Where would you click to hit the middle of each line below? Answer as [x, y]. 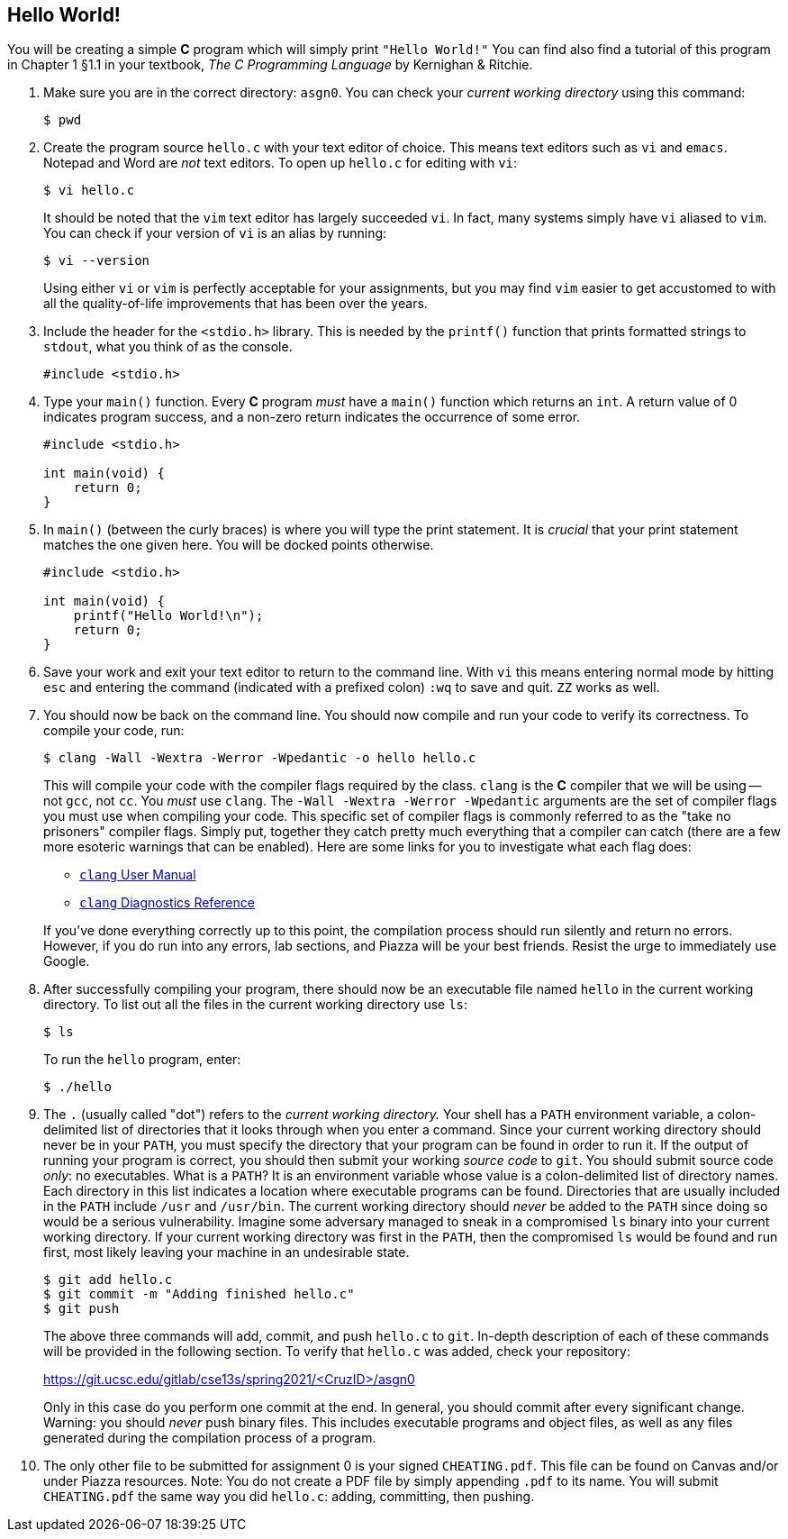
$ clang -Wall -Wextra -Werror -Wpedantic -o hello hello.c [260, 758]
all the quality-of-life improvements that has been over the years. [235, 304]
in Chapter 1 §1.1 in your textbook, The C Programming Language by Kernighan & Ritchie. [270, 65]
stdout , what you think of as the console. [168, 347]
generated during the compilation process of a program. [210, 1438]
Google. [67, 961]
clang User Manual [138, 875]
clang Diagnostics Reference [167, 903]
